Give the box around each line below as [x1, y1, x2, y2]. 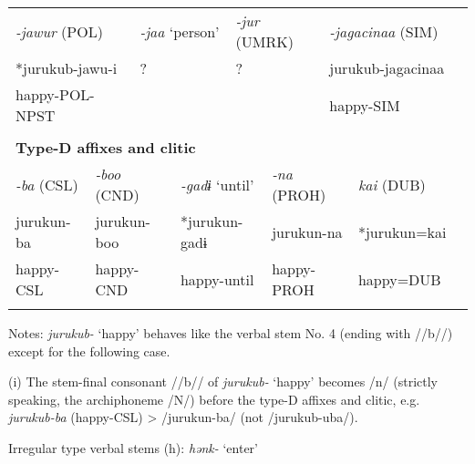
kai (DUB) [357, 173, 426, 195]
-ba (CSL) [15, 173, 78, 195]
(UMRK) [235, 31, 294, 52]
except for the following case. [8, 341, 170, 360]
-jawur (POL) [15, 20, 103, 42]
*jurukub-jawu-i [15, 57, 118, 78]
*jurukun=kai [357, 221, 447, 242]
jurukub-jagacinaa [329, 57, 445, 78]
